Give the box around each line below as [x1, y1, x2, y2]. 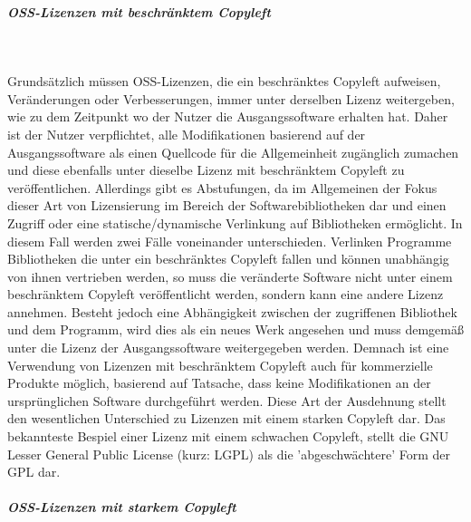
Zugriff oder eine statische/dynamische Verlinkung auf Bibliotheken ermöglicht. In [7, 213, 463, 232]
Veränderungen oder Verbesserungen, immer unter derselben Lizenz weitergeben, [7, 89, 455, 108]
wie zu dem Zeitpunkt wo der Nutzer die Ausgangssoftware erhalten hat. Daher [7, 107, 448, 126]
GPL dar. [7, 462, 61, 481]
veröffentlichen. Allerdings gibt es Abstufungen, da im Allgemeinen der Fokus [7, 178, 437, 197]
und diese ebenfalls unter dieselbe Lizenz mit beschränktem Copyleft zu [7, 160, 405, 179]
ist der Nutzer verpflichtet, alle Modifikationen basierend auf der [7, 124, 366, 143]
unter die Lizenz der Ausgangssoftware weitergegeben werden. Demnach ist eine [7, 338, 449, 357]
